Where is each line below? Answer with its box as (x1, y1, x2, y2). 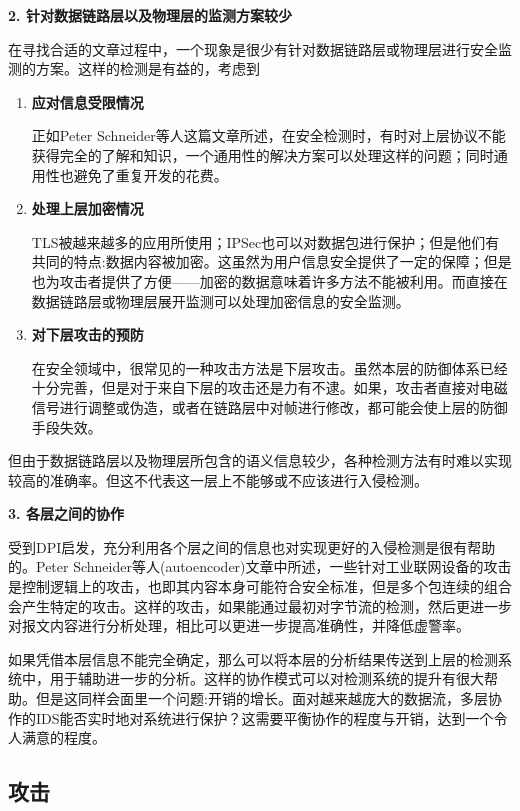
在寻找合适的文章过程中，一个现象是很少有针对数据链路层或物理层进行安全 (8, 38, 498, 59)
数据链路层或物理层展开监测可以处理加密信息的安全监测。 (31, 290, 410, 311)
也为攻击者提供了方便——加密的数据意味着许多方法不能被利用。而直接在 (31, 270, 508, 291)
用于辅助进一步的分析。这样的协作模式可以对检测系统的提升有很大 (49, 668, 484, 689)
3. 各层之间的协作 (8, 503, 124, 524)
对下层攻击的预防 (31, 324, 144, 345)
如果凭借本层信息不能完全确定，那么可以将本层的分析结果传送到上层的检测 (8, 648, 498, 669)
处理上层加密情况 (31, 198, 144, 219)
